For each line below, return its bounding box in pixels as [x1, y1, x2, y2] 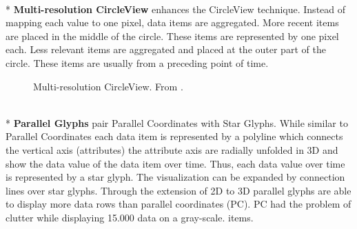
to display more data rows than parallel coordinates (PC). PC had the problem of [6, 197, 351, 211]
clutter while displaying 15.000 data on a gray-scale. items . [6, 210, 254, 224]
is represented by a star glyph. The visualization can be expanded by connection [6, 170, 345, 184]
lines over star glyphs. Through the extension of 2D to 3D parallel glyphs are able [6, 183, 351, 197]
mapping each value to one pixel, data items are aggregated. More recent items [6, 15, 339, 30]
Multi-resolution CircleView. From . [33, 79, 183, 93]
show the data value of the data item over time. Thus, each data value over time [6, 156, 345, 170]
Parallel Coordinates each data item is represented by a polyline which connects [6, 129, 343, 143]
